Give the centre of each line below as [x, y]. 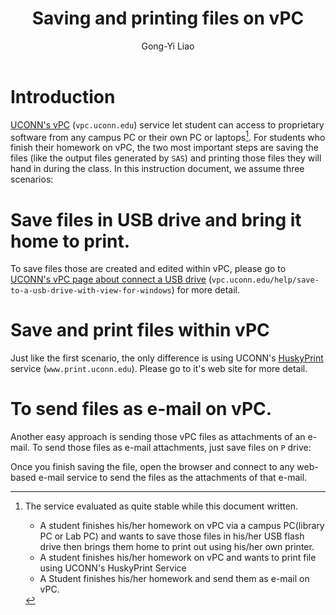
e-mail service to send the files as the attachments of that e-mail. [173, 478]
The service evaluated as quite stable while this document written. [161, 506]
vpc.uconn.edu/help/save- [265, 280]
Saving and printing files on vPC [168, 18]
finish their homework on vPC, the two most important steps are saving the [164, 148]
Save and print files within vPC [140, 330]
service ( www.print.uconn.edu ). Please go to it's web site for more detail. [159, 369]
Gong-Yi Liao [168, 46]
